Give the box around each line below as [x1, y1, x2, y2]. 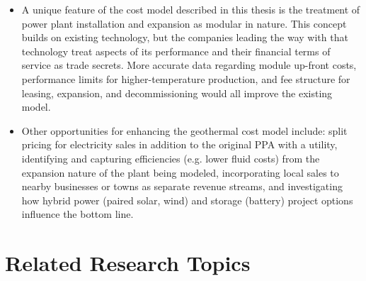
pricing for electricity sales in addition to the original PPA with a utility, [21, 137, 338, 152]
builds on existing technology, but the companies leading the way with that [21, 30, 348, 45]
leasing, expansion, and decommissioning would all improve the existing [21, 85, 333, 100]
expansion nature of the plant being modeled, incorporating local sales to [21, 165, 339, 180]
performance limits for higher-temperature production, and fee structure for [21, 71, 350, 86]
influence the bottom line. [21, 206, 134, 221]
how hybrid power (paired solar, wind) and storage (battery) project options [21, 192, 353, 207]
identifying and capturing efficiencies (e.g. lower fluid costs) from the [21, 150, 320, 165]
